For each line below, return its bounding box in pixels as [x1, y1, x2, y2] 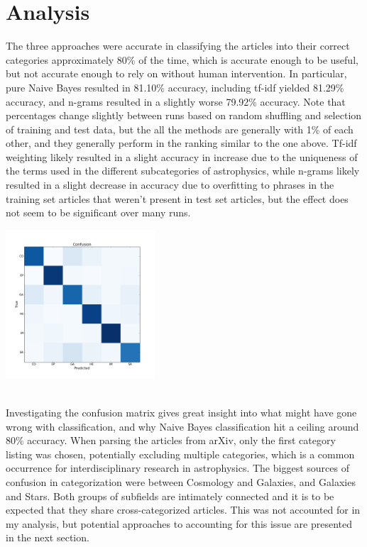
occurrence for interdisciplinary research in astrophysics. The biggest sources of [6, 460, 349, 475]
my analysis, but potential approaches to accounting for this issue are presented [6, 516, 352, 531]
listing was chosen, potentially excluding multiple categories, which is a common [6, 446, 355, 461]
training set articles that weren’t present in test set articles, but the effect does [6, 191, 349, 206]
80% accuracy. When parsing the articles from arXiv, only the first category [6, 433, 336, 448]
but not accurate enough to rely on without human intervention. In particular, [6, 66, 347, 81]
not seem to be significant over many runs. [6, 205, 191, 220]
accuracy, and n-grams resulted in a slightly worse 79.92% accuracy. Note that [6, 94, 346, 109]
